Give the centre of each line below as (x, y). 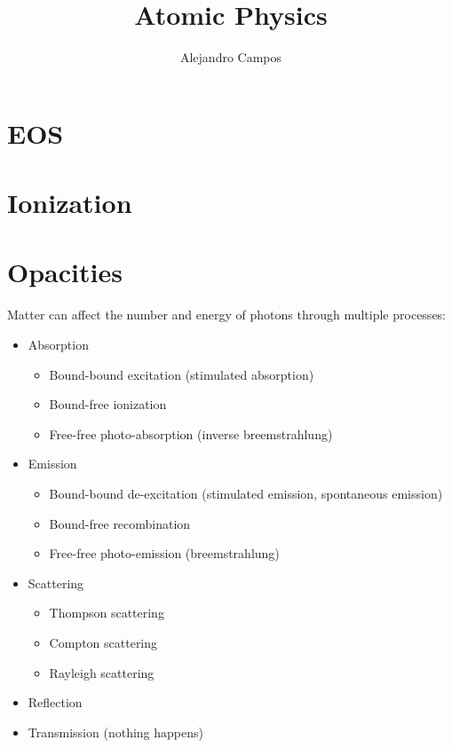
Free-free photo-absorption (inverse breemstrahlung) (191, 433)
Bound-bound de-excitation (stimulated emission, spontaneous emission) (246, 493)
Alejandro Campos (231, 57)
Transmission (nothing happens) (115, 732)
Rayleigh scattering (102, 672)
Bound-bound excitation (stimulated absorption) (182, 374)
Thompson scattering (107, 613)
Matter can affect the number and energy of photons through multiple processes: (227, 315)
